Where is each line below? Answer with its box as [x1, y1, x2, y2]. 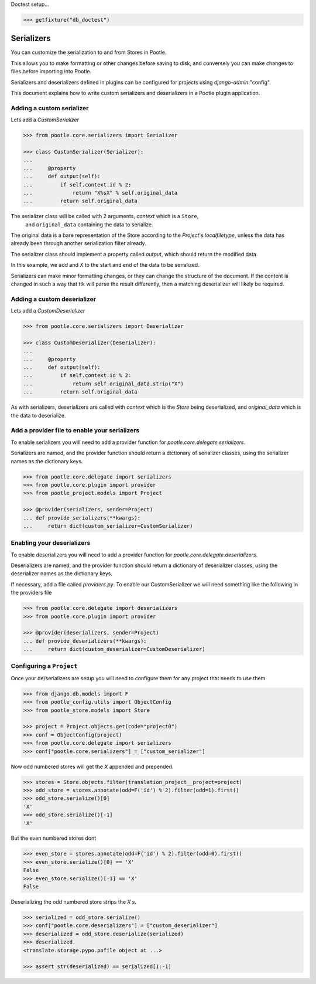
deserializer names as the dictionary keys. [11, 570, 112, 577]
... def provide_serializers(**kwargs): [23, 514, 140, 521]
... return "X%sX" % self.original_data [23, 189, 178, 196]
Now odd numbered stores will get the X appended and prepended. [11, 763, 174, 770]
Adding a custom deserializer [11, 295, 97, 303]
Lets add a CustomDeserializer [11, 307, 85, 314]
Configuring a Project [11, 662, 78, 670]
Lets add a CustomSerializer [11, 116, 79, 123]
